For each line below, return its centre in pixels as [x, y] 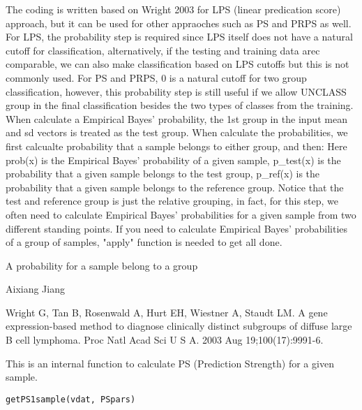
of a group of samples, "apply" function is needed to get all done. [144, 242]
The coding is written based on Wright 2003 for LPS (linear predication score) [173, 9]
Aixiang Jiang [35, 289]
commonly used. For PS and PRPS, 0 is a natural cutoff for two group [156, 77]
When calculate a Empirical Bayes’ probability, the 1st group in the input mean [176, 118]
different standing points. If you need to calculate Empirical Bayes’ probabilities [177, 228]
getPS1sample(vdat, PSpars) [71, 399]
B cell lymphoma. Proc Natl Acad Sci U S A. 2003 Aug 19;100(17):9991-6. [165, 340]
